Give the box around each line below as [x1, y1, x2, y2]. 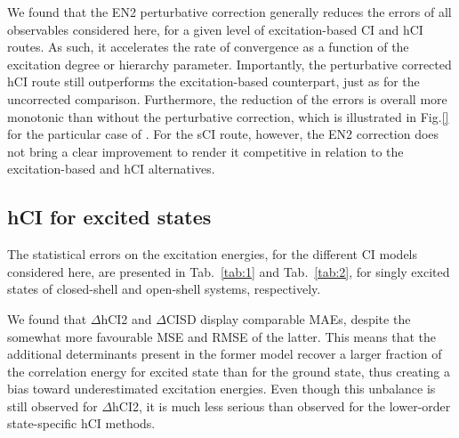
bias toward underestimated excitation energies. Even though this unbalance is [7, 379, 436, 398]
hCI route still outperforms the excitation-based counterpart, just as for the [7, 72, 420, 91]
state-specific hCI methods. [7, 414, 156, 433]
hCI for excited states [7, 203, 212, 231]
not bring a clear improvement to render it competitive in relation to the [7, 142, 404, 160]
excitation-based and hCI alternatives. [7, 159, 215, 178]
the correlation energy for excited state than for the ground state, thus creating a [7, 361, 450, 380]
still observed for [7, 396, 98, 415]
